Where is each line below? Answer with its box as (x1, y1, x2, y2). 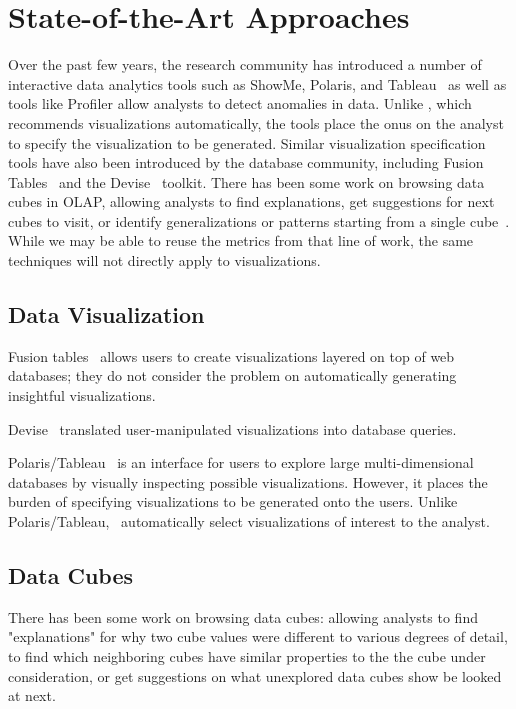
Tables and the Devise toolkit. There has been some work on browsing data (8, 171, 485, 192)
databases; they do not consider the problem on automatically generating (8, 365, 457, 386)
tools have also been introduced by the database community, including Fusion (8, 152, 484, 173)
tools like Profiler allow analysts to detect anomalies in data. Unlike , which (8, 93, 472, 114)
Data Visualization (8, 299, 205, 330)
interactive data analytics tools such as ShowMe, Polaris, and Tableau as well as (8, 73, 507, 94)
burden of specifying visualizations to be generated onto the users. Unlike (8, 491, 458, 512)
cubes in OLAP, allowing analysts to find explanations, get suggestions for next (8, 191, 495, 212)
